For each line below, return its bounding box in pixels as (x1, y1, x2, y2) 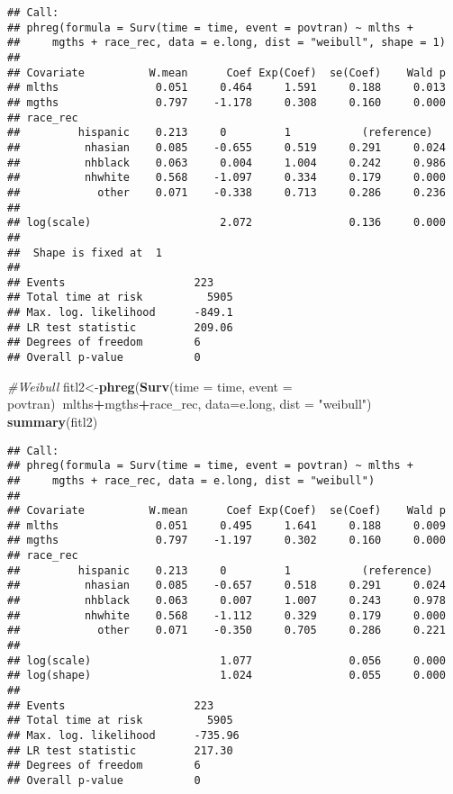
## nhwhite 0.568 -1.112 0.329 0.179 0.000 (7, 609, 446, 622)
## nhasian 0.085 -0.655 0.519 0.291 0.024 (7, 140, 446, 154)
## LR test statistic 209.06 (7, 320, 233, 334)
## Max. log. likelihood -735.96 (7, 729, 240, 742)
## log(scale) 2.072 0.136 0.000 (7, 216, 446, 230)
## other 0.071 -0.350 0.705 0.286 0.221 (7, 624, 446, 637)
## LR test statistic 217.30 (7, 744, 233, 757)
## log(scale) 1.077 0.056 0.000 (7, 654, 446, 667)
